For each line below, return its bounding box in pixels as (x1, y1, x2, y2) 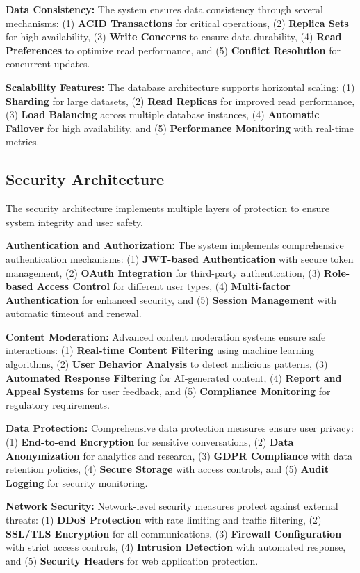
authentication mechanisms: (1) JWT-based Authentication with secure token (6, 251, 354, 266)
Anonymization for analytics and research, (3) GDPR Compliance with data (6, 448, 353, 462)
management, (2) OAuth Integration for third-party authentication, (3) (6, 265, 321, 280)
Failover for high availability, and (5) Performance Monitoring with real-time (6, 120, 354, 135)
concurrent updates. (6, 56, 90, 71)
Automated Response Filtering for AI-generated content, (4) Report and (6, 370, 342, 385)
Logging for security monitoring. (6, 475, 148, 490)
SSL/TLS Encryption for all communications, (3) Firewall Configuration (6, 526, 342, 540)
